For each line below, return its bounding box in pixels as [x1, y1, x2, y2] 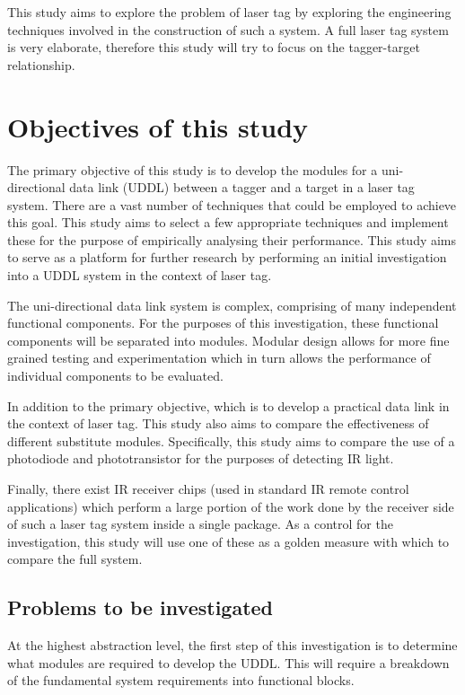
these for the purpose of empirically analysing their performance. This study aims [7, 230, 457, 249]
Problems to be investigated [7, 594, 274, 621]
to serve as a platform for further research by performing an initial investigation [7, 248, 447, 267]
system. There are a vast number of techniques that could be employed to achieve [7, 195, 457, 214]
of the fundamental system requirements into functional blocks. [7, 671, 355, 690]
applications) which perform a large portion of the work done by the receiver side [7, 497, 454, 515]
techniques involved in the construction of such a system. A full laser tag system [7, 20, 449, 39]
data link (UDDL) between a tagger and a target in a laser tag [69, 178, 415, 197]
